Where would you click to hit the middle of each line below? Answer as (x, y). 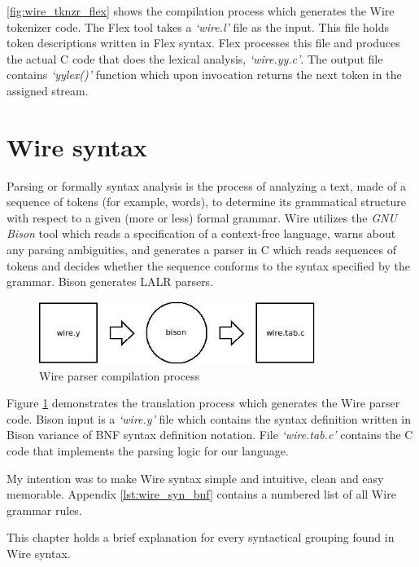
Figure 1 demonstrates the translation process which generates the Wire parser (203, 403)
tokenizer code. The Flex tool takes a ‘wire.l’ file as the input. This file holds (198, 26)
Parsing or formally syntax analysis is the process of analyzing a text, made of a (206, 185)
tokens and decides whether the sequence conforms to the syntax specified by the (208, 265)
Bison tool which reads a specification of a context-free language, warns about (201, 233)
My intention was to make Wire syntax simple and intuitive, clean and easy (195, 478)
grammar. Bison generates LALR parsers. (110, 281)
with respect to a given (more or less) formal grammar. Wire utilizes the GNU (202, 217)
